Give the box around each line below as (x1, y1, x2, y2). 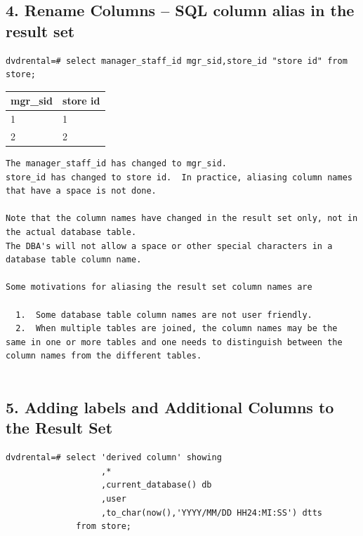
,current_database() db (101, 480, 212, 490)
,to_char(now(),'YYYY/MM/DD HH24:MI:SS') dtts (101, 507, 323, 518)
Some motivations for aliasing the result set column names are (6, 282, 312, 293)
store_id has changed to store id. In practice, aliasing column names (6, 172, 352, 182)
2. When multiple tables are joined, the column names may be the (15, 323, 338, 334)
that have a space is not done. (6, 186, 157, 196)
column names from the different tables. (6, 351, 202, 361)
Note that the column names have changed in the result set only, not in (6, 213, 358, 224)
